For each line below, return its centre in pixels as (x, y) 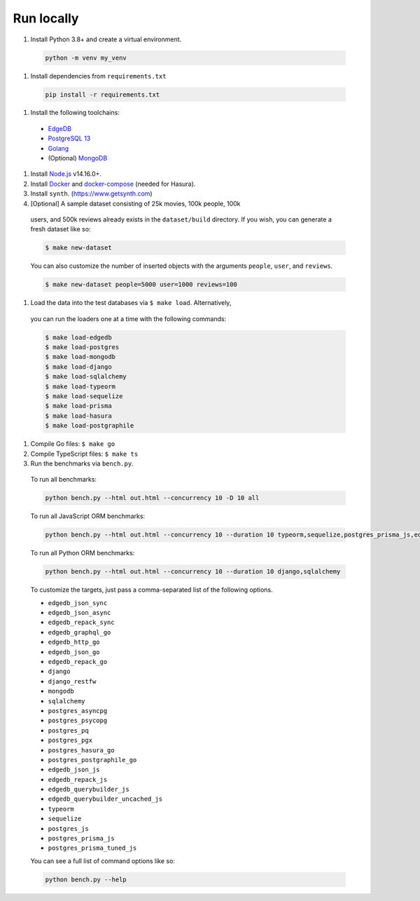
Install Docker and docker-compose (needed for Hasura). (113, 184)
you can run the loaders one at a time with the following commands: (128, 318)
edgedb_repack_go (78, 662)
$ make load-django (78, 367)
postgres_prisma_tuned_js (92, 848)
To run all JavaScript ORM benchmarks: (88, 516)
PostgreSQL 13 (69, 138)
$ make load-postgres (82, 347)
